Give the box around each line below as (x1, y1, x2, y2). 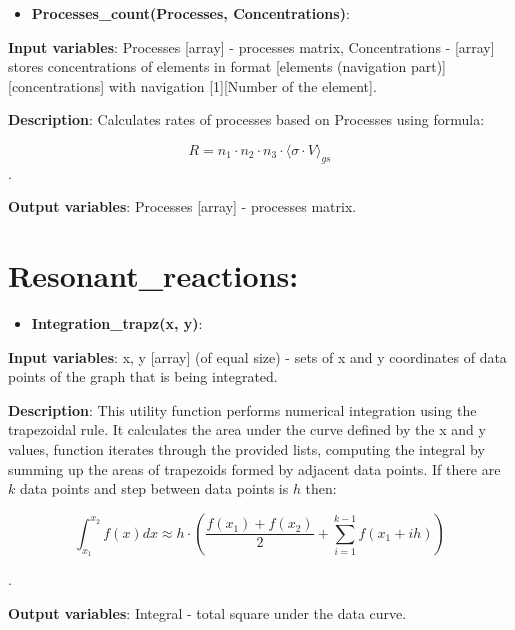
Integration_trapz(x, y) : (31, 313, 203, 334)
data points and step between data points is (19, 478, 289, 499)
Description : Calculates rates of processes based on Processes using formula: (8, 109, 485, 130)
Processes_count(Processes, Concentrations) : (31, 3, 350, 23)
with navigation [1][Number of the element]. (108, 75, 377, 96)
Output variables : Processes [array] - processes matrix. (8, 196, 357, 217)
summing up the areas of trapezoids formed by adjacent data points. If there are (8, 458, 501, 479)
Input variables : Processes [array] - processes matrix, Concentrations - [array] (8, 36, 495, 57)
